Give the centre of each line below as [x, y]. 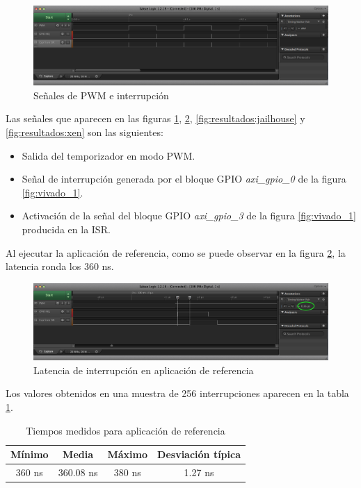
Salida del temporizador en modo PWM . [109, 155]
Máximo [128, 454]
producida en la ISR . [66, 229]
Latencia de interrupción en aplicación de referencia [144, 370]
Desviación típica [199, 454]
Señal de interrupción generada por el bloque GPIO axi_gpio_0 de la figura [184, 179]
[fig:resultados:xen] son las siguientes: [85, 132]
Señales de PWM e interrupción [101, 95]
